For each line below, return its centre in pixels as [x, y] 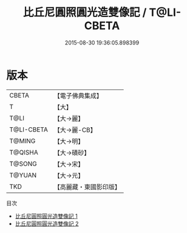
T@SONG [23, 164]
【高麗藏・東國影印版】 [87, 187]
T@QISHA [24, 152]
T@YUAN [23, 175]
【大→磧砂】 [72, 153]
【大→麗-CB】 [75, 130]
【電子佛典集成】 [78, 96]
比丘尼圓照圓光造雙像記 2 [47, 223]
